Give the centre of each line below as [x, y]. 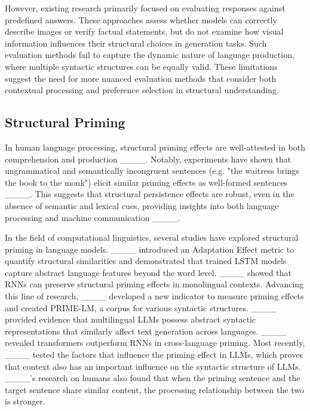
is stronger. [25, 401]
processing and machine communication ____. [93, 217]
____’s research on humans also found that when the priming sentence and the [153, 378]
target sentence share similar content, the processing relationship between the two [155, 389]
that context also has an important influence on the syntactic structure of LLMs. [153, 366]
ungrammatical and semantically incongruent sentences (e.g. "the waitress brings [152, 171]
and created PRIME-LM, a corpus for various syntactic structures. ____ [141, 307]
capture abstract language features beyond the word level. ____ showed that [148, 272]
